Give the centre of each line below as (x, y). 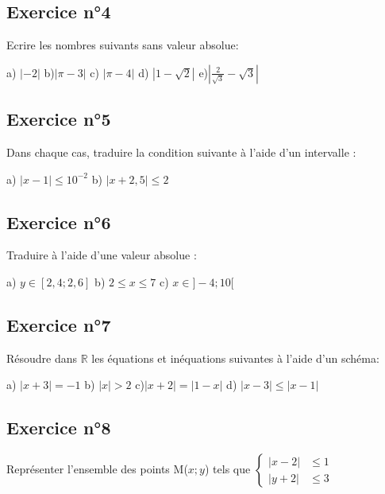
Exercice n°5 (59, 119)
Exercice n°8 (59, 428)
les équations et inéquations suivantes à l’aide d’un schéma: (235, 358)
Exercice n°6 (59, 222)
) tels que (227, 469)
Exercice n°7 (59, 324)
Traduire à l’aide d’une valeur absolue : (102, 255)
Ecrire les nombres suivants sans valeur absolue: (123, 45)
